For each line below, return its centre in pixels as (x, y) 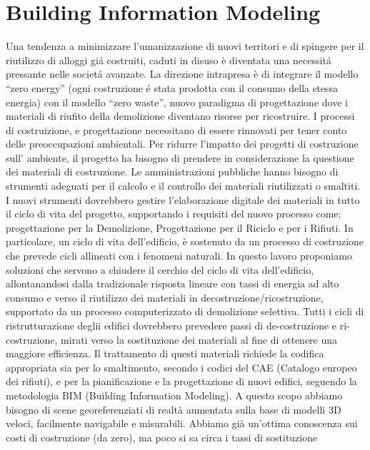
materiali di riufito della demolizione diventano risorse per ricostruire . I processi (180, 116)
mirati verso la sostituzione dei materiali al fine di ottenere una (199, 339)
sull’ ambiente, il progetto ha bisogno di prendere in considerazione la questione (180, 157)
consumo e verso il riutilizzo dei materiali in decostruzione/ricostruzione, (165, 297)
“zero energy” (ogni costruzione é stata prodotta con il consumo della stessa (172, 87)
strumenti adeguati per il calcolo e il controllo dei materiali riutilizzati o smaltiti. (183, 186)
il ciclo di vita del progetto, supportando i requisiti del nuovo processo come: (174, 214)
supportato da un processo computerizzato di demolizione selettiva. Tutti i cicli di (185, 311)
